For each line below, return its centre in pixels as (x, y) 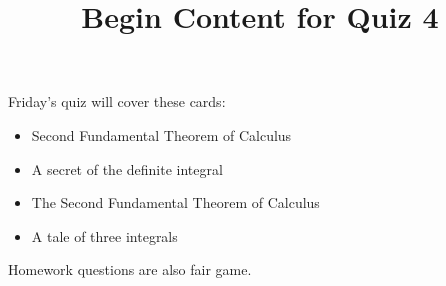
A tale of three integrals (104, 235)
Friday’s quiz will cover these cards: (117, 101)
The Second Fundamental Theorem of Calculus (175, 202)
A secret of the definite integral (127, 168)
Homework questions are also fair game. (130, 269)
